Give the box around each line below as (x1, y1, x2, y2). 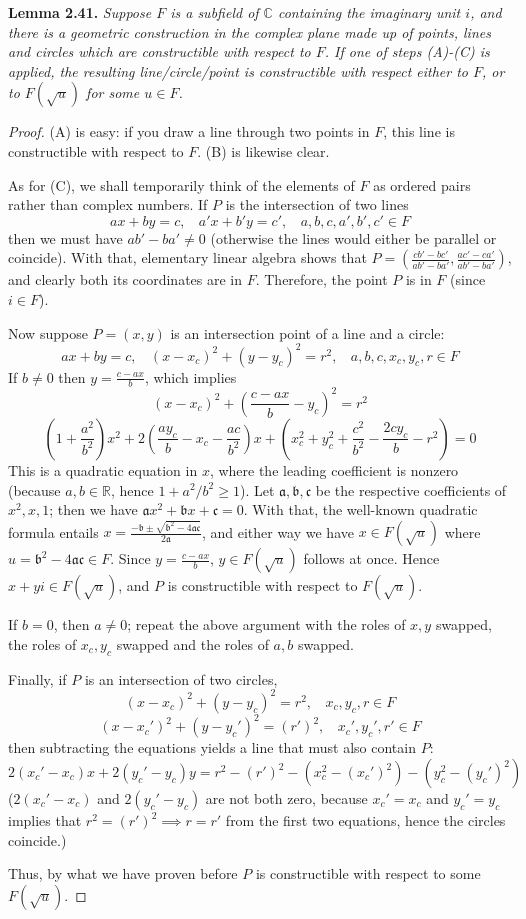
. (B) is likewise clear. (197, 140, 330, 161)
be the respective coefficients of (315, 479, 507, 500)
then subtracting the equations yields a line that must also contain (8, 737, 416, 758)
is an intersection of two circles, (84, 668, 278, 689)
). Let (239, 479, 275, 500)
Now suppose (8, 322, 88, 343)
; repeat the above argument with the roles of (127, 614, 406, 635)
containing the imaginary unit (277, 2, 461, 22)
